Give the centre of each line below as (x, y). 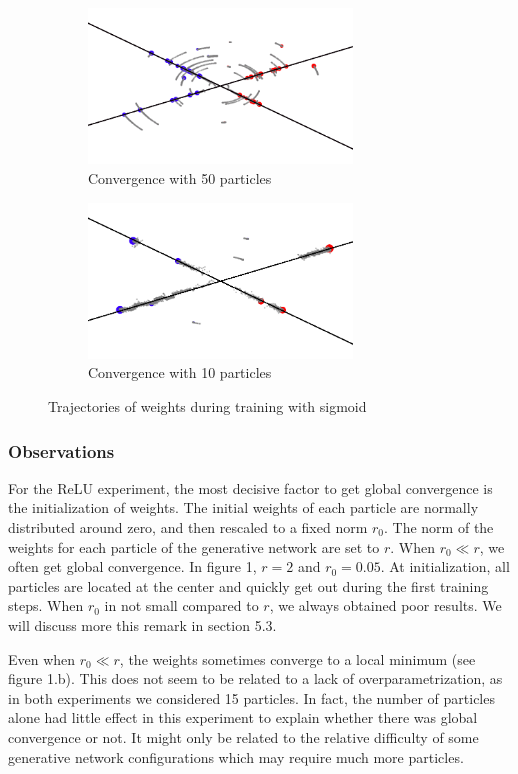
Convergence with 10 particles (180, 372)
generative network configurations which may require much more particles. (236, 756)
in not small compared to (181, 605)
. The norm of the (439, 527)
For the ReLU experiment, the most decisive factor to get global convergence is (250, 487)
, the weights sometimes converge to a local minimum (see (297, 658)
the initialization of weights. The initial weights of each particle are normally (243, 507)
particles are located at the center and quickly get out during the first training (248, 585)
